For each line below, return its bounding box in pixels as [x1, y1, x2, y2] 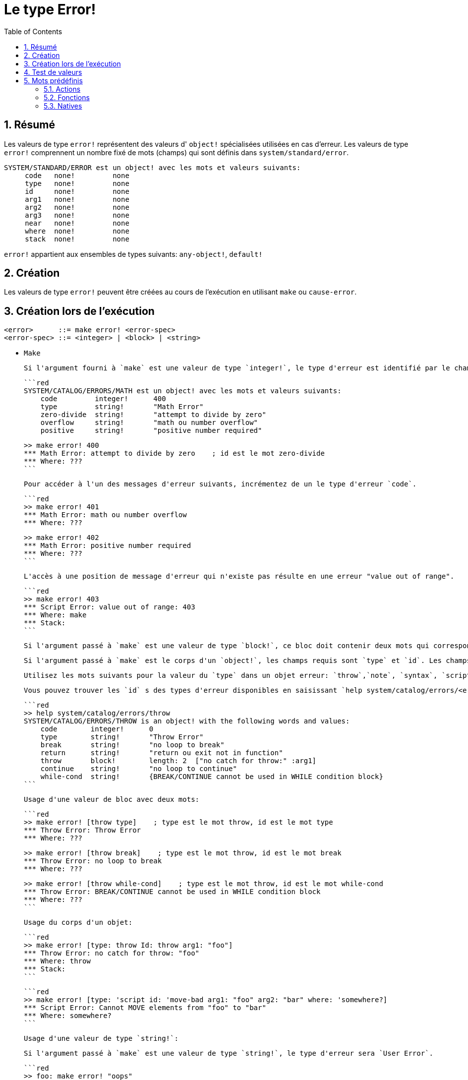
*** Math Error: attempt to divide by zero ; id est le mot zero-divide [24, 449, 325, 458]
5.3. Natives [44, 101, 82, 110]
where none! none [25, 227, 129, 235]
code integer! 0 [40, 725, 154, 733]
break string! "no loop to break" [40, 741, 225, 749]
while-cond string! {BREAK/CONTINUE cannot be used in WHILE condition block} [40, 773, 383, 781]
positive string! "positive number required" [40, 426, 262, 435]
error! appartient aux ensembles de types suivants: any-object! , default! [4, 249, 263, 258]
